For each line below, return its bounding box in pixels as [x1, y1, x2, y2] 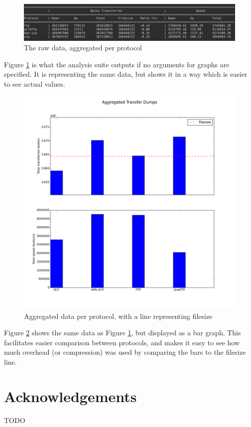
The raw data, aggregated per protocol [24, 42, 142, 53]
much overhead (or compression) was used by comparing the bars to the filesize [4, 347, 246, 357]
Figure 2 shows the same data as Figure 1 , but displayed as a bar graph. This [4, 327, 241, 338]
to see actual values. [4, 79, 65, 89]
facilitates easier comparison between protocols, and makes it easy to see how [4, 337, 240, 347]
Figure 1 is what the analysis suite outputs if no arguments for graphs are [4, 59, 230, 69]
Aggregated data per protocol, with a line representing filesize [24, 310, 213, 321]
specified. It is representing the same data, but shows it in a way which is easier [4, 69, 248, 79]
